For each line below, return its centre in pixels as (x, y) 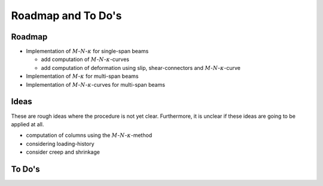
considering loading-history (60, 144)
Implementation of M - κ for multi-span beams (82, 76)
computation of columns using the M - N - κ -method (89, 135)
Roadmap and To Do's (66, 16)
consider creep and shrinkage (63, 152)
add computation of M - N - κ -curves (85, 59)
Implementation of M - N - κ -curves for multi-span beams (96, 84)
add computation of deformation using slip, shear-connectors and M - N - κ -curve (141, 68)
